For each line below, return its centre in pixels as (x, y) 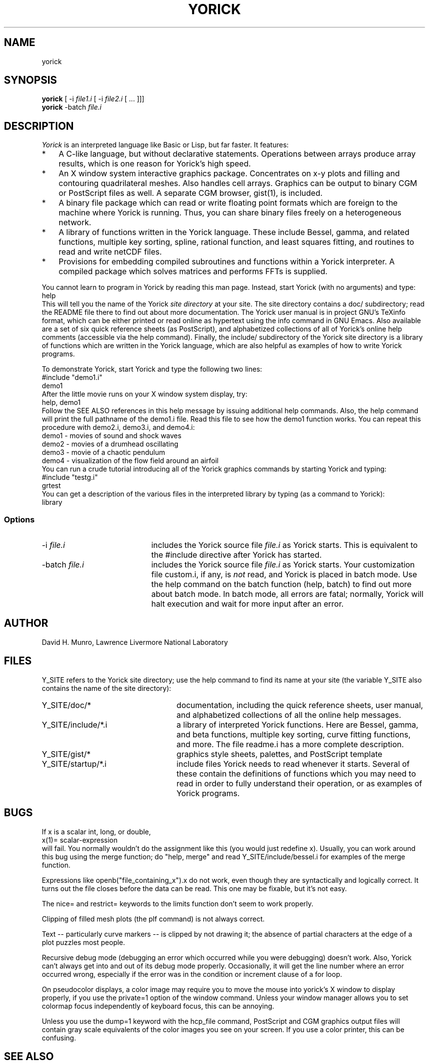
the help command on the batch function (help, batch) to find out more (281, 584)
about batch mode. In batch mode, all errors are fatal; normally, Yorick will (287, 594)
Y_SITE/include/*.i (74, 724)
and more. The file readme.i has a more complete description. (290, 744)
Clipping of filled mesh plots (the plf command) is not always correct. (153, 919)
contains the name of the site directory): (107, 688)
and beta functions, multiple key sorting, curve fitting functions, (294, 734)
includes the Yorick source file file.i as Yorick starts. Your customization (283, 565)
